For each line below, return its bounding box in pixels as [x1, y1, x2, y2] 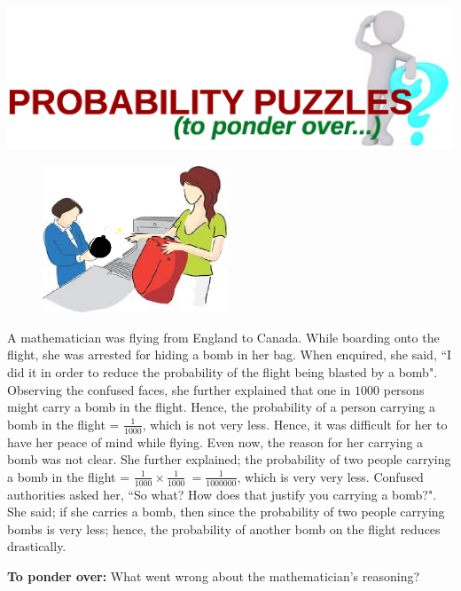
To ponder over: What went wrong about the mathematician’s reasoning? [7, 567, 420, 586]
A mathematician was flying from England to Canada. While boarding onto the [7, 327, 440, 346]
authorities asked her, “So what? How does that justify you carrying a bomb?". [7, 485, 437, 503]
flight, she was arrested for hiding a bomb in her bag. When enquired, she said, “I [7, 345, 452, 364]
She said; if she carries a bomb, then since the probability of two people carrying [7, 502, 445, 521]
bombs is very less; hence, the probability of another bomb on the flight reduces [7, 519, 441, 538]
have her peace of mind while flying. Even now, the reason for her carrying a [7, 432, 424, 451]
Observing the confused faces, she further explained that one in [7, 380, 351, 398]
